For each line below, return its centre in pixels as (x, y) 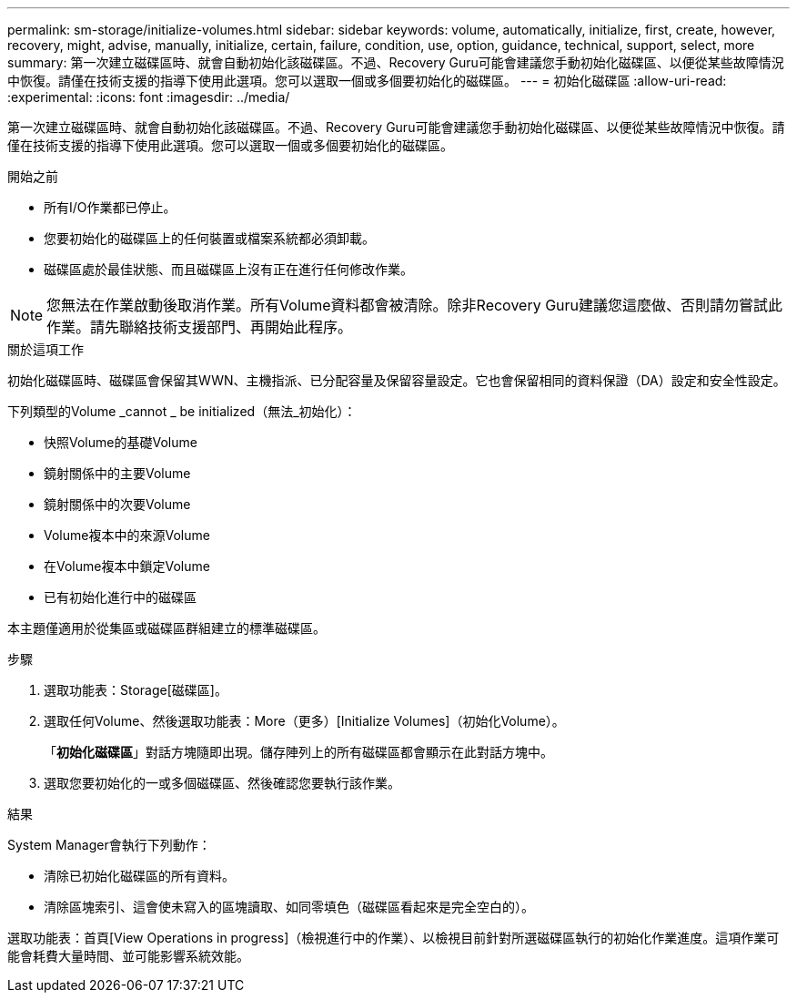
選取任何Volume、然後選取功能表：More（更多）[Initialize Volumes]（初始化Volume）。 (304, 721)
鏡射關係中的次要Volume (117, 504)
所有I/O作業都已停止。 (110, 207)
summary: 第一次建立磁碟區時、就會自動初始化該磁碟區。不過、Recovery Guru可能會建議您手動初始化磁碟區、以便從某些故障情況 (396, 62)
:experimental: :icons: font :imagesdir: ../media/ (149, 97)
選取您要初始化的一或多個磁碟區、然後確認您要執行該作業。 (222, 783)
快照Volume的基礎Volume (121, 442)
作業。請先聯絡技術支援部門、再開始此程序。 (200, 327)
